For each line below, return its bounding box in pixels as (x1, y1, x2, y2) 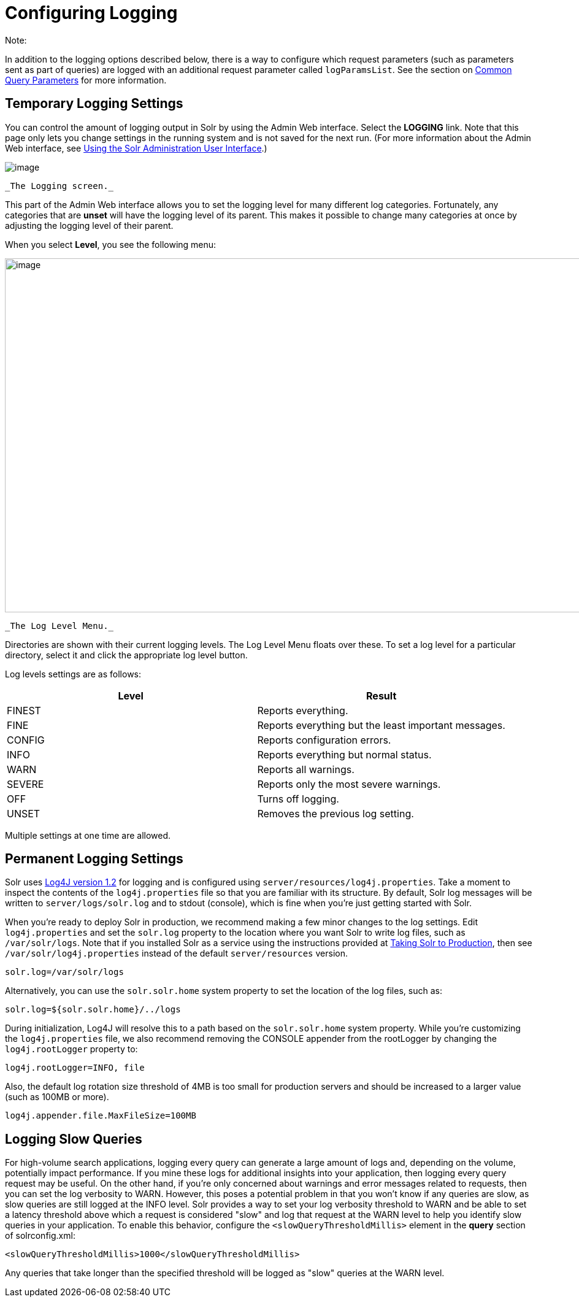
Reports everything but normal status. (257, 748, 432, 761)
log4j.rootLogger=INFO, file (5, 1063, 145, 1073)
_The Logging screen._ (5, 180, 114, 191)
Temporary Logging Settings (5, 96, 183, 112)
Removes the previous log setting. (257, 807, 414, 820)
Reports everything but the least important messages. (257, 718, 505, 731)
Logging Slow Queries (5, 1131, 142, 1147)
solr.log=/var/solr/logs (5, 967, 124, 977)
